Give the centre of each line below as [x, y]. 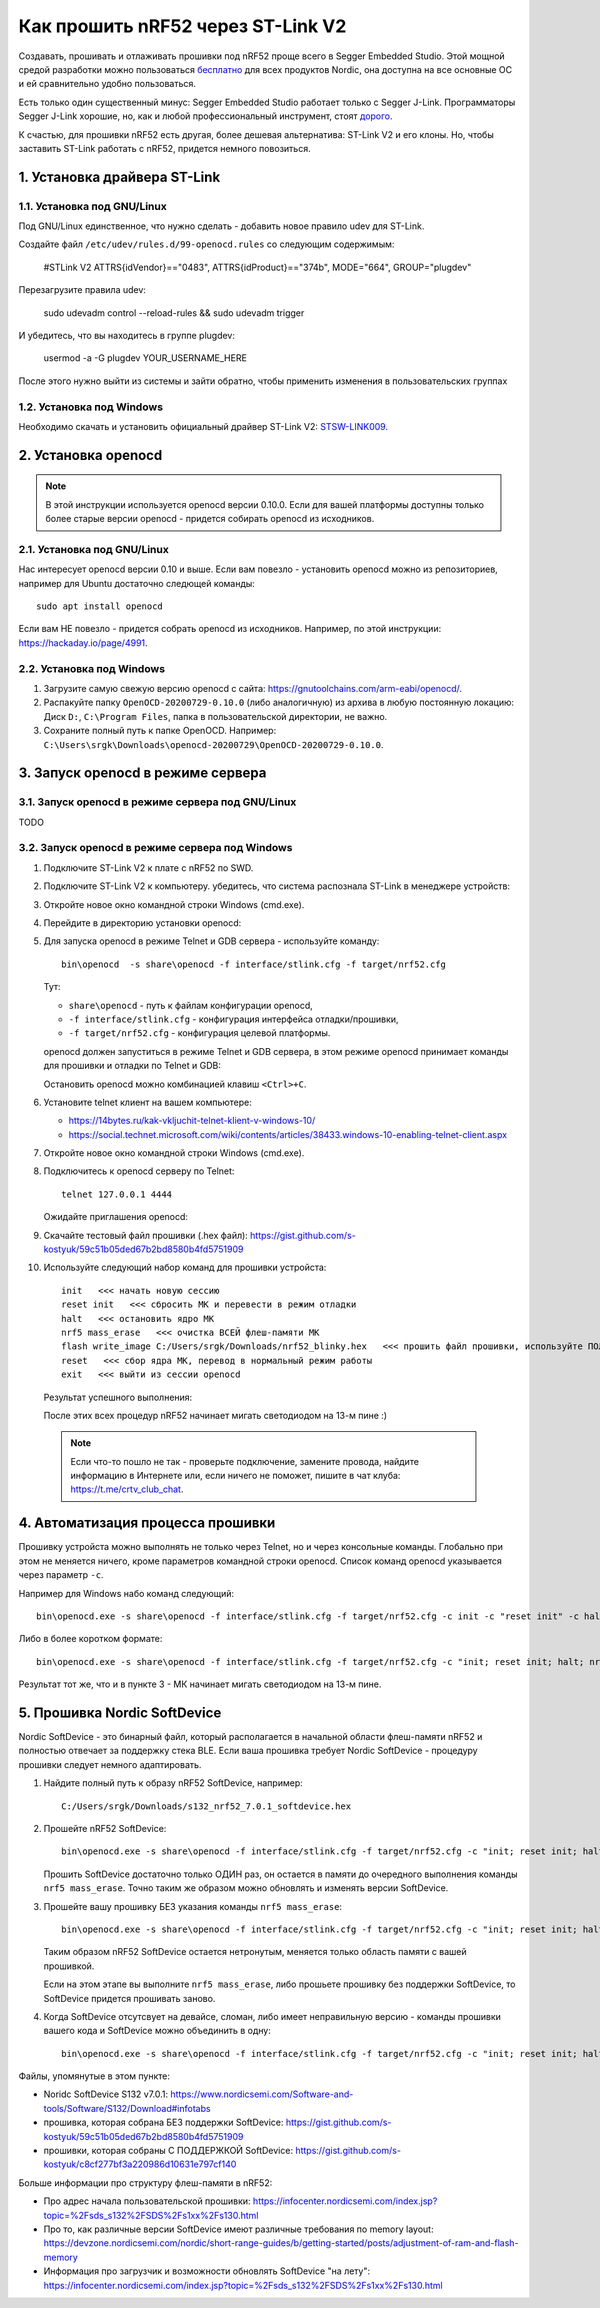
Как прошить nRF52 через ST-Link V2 [182, 26]
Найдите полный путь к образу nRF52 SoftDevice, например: [173, 1783]
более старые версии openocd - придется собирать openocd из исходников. [210, 519]
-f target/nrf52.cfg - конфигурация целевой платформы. [199, 1033]
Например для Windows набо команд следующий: [126, 1593]
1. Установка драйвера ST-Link [119, 176]
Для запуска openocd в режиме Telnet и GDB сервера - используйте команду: [211, 941]
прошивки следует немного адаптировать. [110, 1764]
